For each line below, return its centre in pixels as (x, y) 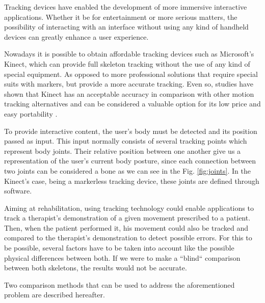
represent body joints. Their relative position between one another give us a (123, 150)
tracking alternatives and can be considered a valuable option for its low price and (132, 104)
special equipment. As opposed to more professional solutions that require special (131, 74)
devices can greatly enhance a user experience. (76, 36)
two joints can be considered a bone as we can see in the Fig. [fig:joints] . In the (127, 170)
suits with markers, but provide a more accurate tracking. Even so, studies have (129, 84)
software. (18, 191)
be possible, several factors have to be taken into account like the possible (119, 248)
